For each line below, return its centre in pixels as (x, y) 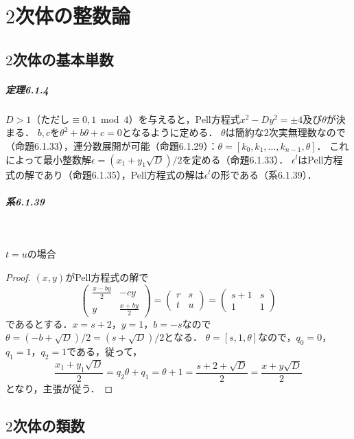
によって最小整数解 (48, 159)
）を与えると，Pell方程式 (184, 119)
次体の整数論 (73, 15)
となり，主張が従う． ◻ (59, 388)
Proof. (18, 277)
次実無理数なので (307, 132)
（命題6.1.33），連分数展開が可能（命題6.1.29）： (112, 145)
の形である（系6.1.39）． (264, 174)
